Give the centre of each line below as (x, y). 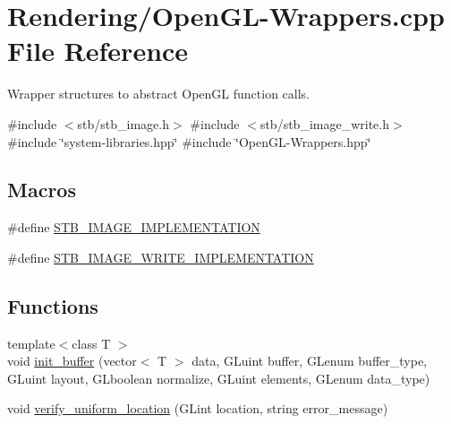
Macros (42, 190)
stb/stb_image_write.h (324, 123)
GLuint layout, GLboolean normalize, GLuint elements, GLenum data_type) (219, 378)
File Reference (98, 51)
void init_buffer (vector (72, 361)
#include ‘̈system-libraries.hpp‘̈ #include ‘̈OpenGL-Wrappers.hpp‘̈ (189, 141)
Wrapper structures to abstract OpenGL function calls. (159, 94)
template (31, 343)
